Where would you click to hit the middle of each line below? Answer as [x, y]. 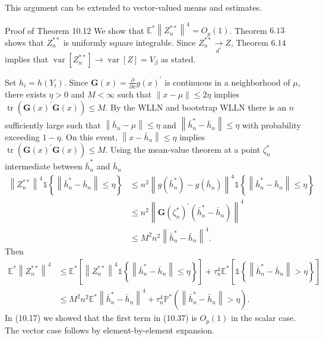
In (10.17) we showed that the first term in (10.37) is [101, 318]
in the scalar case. [264, 318]
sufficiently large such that [53, 125]
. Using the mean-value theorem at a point [183, 149]
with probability [271, 125]
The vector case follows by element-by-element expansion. [110, 330]
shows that [24, 42]
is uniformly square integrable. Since [129, 42]
